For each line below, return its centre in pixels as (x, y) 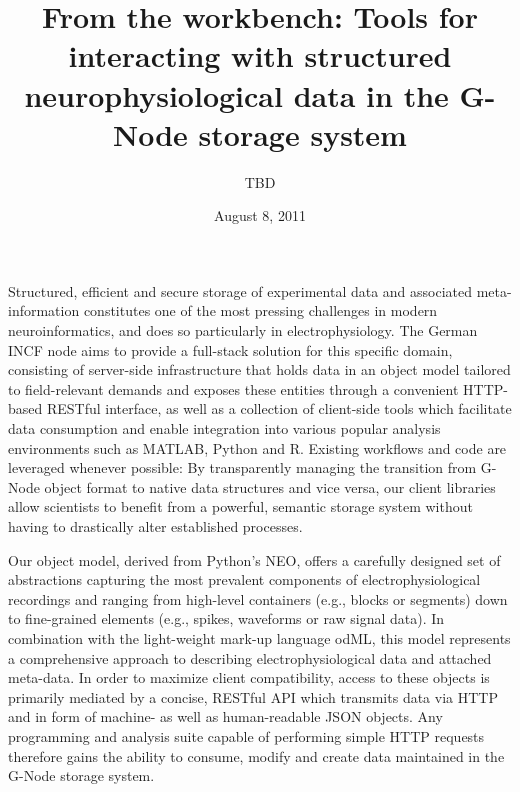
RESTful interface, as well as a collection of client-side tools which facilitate (279, 408)
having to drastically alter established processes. (155, 526)
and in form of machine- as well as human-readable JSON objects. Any (225, 716)
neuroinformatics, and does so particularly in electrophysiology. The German (243, 330)
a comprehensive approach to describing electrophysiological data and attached (250, 657)
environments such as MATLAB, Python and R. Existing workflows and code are (257, 447)
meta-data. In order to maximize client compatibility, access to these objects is (249, 677)
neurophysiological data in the (236, 94)
